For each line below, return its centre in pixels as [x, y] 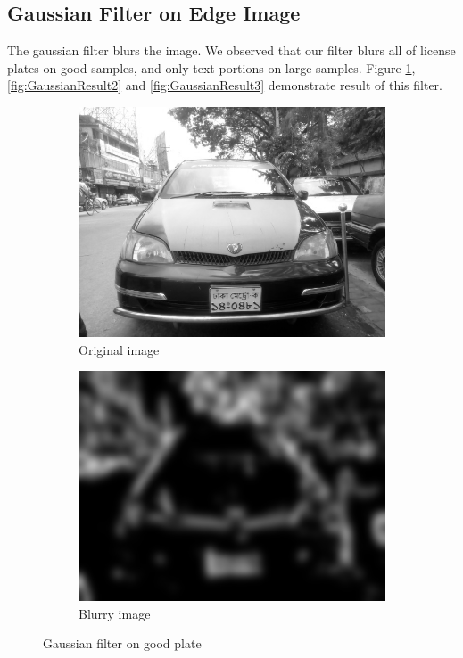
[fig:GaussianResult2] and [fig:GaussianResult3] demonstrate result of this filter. [225, 85]
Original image [119, 349]
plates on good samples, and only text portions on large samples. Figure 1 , [211, 67]
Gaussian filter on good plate [122, 643]
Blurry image [115, 613]
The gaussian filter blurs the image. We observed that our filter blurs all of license [231, 50]
